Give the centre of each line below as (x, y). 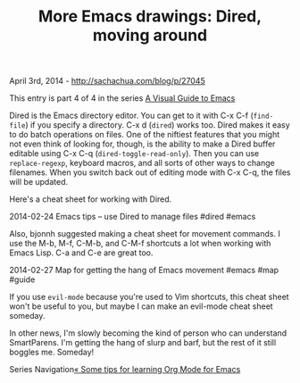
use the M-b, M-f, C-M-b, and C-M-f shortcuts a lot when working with (140, 244)
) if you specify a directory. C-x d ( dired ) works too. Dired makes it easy (158, 125)
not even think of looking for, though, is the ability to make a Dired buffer (142, 144)
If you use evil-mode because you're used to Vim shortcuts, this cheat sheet (149, 297)
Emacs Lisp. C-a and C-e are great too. (81, 253)
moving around (150, 35)
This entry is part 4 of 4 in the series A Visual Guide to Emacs (122, 98)
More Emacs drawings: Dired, (150, 17)
